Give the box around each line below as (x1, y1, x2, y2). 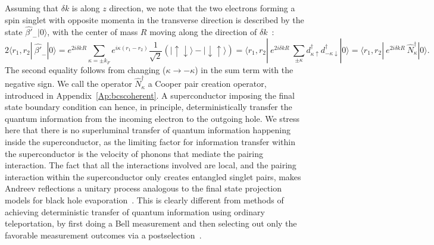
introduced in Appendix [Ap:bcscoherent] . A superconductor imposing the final (5, 89, 295, 101)
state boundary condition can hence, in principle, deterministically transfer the (5, 100, 292, 113)
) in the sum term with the (195, 63, 294, 76)
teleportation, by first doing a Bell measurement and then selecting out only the (5, 217, 297, 230)
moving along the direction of (149, 26, 257, 38)
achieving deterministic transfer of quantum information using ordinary (5, 205, 265, 218)
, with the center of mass (47, 26, 138, 38)
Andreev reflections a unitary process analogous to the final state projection (5, 182, 282, 194)
